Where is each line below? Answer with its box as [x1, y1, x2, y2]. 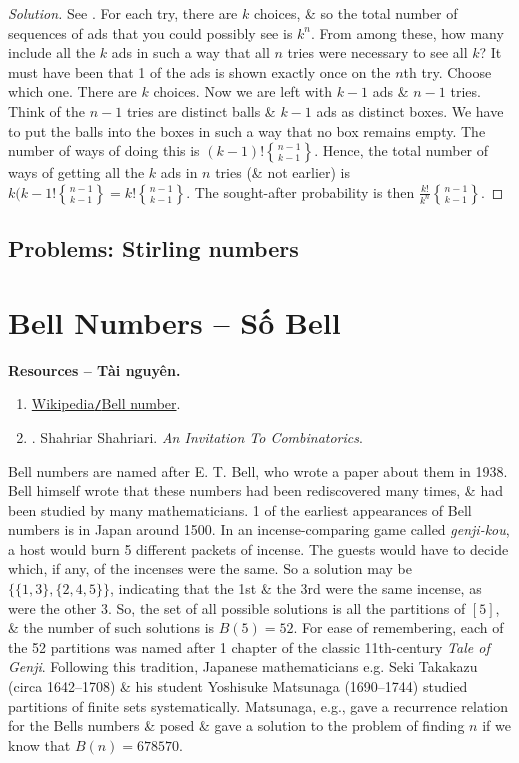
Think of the [8, 100, 86, 121]
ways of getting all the [8, 162, 145, 183]
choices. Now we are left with [153, 81, 332, 102]
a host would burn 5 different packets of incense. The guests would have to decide [8, 538, 509, 559]
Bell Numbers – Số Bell [8, 301, 341, 342]
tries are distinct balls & [126, 100, 276, 121]
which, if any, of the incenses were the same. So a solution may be [8, 558, 412, 579]
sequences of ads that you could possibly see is [8, 22, 293, 43]
